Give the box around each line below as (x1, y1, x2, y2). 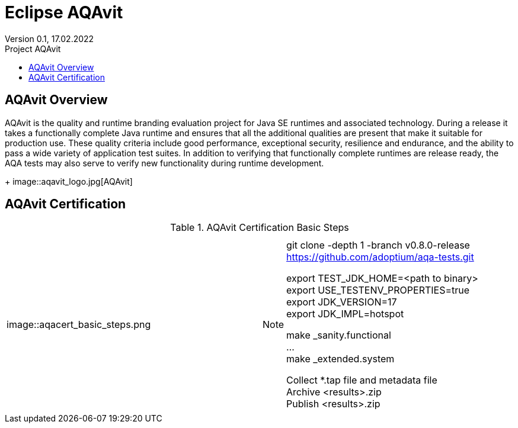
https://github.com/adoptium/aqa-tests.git (286, 251, 474, 263)
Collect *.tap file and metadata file (286, 374, 437, 387)
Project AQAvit (5, 43, 61, 54)
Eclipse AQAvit (5, 2, 123, 22)
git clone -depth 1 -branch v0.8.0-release (286, 239, 470, 252)
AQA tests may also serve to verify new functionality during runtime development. (5, 157, 324, 168)
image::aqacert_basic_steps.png (7, 318, 151, 331)
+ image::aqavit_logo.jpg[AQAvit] (5, 176, 133, 186)
